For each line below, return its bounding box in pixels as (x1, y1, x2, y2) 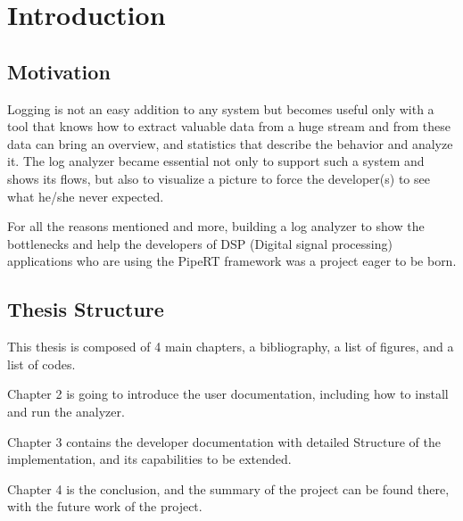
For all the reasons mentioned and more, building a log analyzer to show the (7, 217, 425, 236)
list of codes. (7, 354, 76, 373)
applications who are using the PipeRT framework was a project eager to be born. (7, 252, 457, 270)
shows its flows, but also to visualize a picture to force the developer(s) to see (7, 169, 430, 187)
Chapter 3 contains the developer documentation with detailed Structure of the (7, 432, 441, 451)
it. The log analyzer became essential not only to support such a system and (7, 152, 425, 170)
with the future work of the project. (7, 497, 203, 516)
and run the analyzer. (7, 401, 125, 420)
